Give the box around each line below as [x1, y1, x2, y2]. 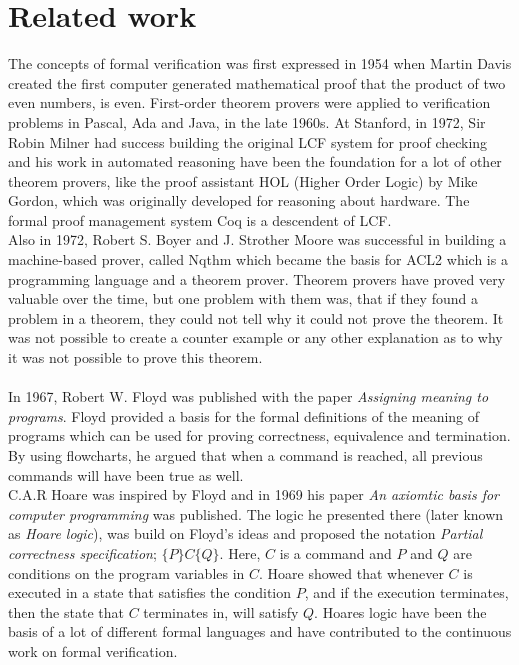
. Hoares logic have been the [314, 601, 487, 622]
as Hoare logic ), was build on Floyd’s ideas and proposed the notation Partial [8, 523, 483, 544]
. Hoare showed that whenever [259, 562, 444, 583]
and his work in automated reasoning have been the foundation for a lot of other [8, 151, 502, 172]
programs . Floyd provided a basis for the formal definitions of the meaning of [8, 405, 480, 426]
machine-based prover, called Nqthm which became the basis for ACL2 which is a [8, 249, 508, 270]
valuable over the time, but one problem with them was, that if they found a [8, 288, 478, 309]
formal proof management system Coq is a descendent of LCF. [8, 209, 392, 230]
